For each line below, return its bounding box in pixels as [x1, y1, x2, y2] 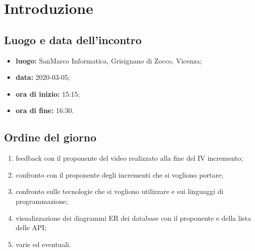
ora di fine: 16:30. [15, 105, 74, 116]
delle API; [15, 222, 47, 233]
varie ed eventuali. [15, 239, 71, 249]
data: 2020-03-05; [15, 72, 70, 82]
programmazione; [15, 195, 68, 206]
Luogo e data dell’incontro [4, 32, 142, 47]
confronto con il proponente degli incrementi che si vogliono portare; [15, 169, 224, 180]
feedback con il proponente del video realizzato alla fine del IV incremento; [15, 153, 243, 163]
